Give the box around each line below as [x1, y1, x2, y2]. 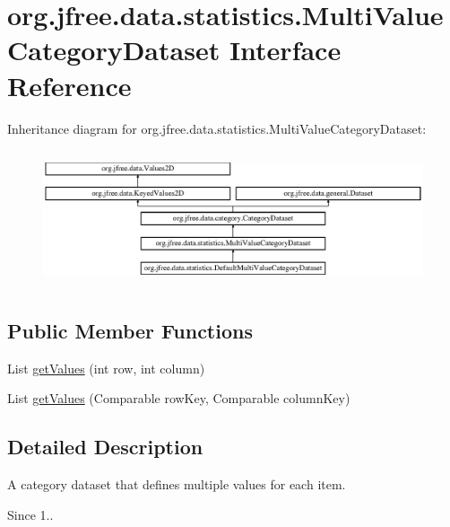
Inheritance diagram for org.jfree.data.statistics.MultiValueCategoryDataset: [7, 119, 427, 137]
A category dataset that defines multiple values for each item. [7, 475, 346, 494]
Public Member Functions [7, 317, 253, 344]
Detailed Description [7, 433, 203, 461]
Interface [229, 31, 342, 68]
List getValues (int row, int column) [7, 358, 205, 377]
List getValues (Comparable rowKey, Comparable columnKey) [7, 389, 350, 408]
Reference [7, 66, 132, 103]
